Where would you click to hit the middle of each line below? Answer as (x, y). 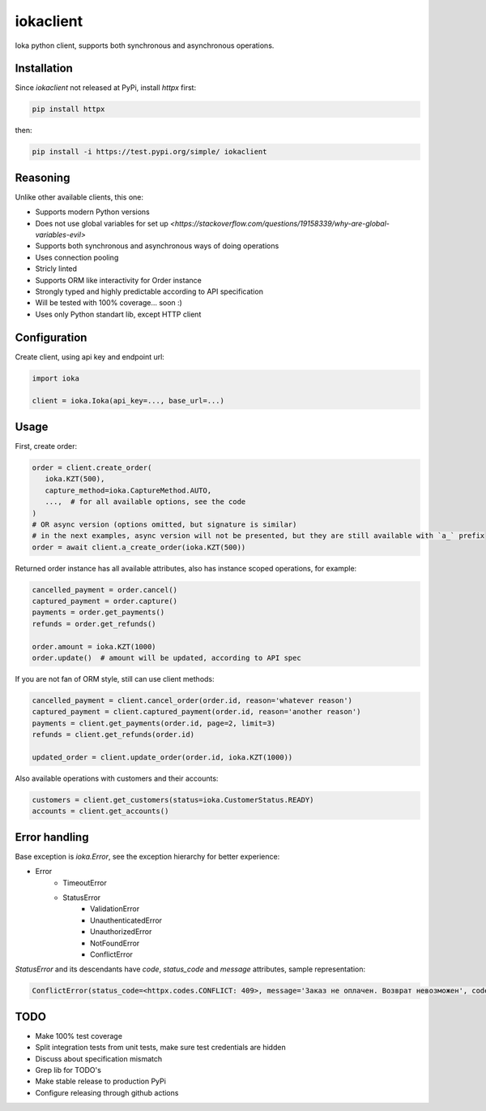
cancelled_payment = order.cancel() (105, 590)
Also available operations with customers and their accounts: (117, 778)
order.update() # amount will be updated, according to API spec (166, 658)
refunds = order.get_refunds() (94, 624)
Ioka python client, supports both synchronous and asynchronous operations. (145, 45)
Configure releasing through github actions (107, 1092)
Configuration (51, 337)
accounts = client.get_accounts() (100, 811)
